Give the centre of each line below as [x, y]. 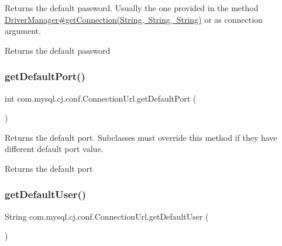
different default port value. [54, 149]
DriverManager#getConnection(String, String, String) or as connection [134, 19]
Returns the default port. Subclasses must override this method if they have [141, 137]
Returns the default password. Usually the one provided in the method [132, 8]
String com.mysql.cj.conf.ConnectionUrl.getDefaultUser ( [107, 216]
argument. [23, 31]
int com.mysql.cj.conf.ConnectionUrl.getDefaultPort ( [101, 98]
